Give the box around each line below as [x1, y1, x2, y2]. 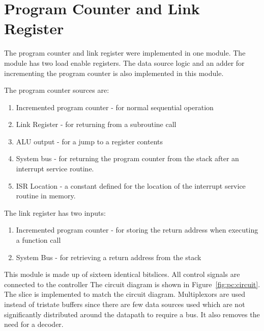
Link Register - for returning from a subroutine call [16, 119, 177, 130]
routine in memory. [16, 190, 76, 201]
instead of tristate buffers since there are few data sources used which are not [4, 299, 245, 309]
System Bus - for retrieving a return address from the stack [16, 251, 201, 262]
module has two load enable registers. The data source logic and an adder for [4, 57, 245, 68]
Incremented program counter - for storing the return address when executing [16, 224, 258, 235]
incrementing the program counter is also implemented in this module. [4, 67, 224, 78]
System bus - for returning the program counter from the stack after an [16, 153, 239, 164]
